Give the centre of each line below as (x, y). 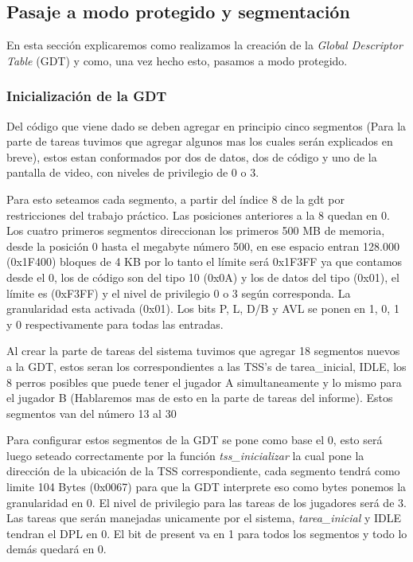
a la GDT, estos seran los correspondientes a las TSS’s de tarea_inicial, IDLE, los (206, 366)
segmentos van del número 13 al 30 (92, 413)
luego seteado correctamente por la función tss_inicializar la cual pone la (185, 455)
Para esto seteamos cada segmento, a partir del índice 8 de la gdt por (175, 199)
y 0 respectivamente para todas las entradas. (115, 324)
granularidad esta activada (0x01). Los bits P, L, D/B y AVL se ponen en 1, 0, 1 (203, 308)
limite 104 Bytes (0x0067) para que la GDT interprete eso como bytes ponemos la (206, 487)
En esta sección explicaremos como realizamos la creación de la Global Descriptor (205, 45)
